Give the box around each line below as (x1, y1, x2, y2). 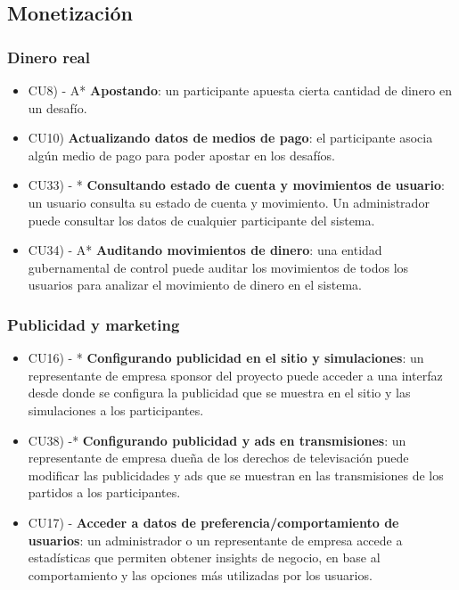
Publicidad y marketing (7, 313, 180, 335)
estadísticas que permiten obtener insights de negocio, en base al (28, 548, 381, 567)
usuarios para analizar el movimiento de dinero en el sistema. (28, 275, 362, 294)
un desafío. (28, 98, 87, 117)
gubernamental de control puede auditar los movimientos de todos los (28, 258, 409, 276)
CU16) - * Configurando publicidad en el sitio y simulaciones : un (28, 348, 424, 367)
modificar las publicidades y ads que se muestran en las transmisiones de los (28, 465, 444, 484)
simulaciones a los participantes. (28, 400, 204, 419)
